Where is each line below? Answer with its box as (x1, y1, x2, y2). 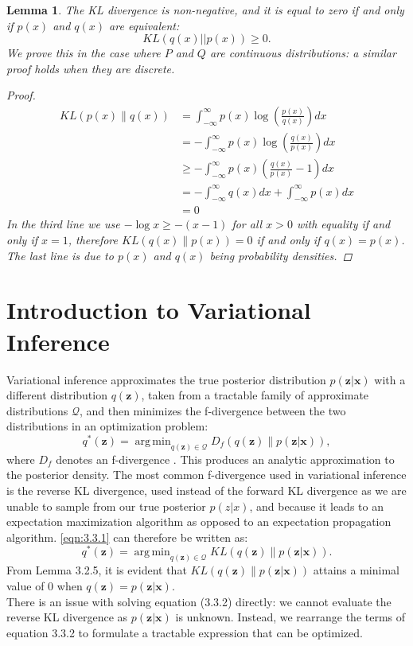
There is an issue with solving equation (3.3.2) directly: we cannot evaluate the (6, 593, 392, 609)
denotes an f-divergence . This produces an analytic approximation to (56, 450, 395, 467)
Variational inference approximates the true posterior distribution (6, 371, 326, 387)
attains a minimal (313, 562, 399, 578)
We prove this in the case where (6, 45, 161, 61)
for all (232, 216, 263, 232)
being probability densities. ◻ (209, 247, 353, 263)
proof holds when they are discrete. (6, 60, 175, 76)
